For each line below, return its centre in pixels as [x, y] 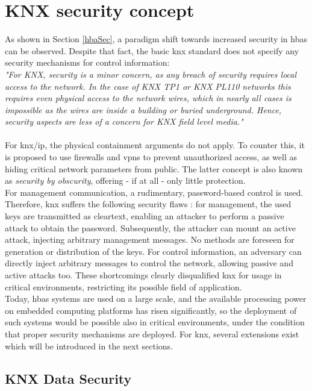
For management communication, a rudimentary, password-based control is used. [154, 192]
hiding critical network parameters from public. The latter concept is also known [154, 168]
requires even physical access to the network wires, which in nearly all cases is [148, 98]
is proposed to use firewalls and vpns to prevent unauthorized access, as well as [151, 157]
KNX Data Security [68, 378]
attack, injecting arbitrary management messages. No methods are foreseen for [150, 239]
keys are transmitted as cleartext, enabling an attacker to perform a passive [145, 216]
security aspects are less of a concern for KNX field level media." [124, 121]
